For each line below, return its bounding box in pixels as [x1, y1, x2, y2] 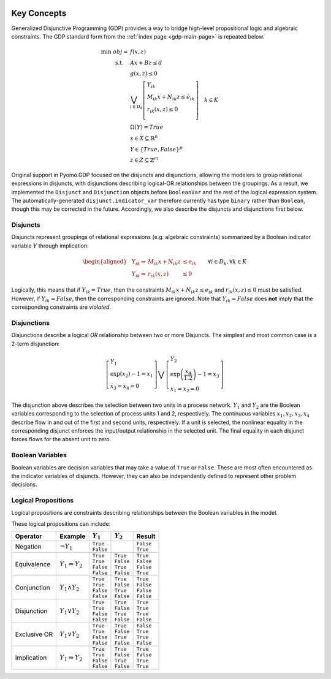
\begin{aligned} [83, 258, 127, 265]
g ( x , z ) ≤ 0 [129, 70, 158, 77]
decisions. [11, 481, 37, 488]
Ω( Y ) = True [129, 124, 164, 131]
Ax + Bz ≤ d [129, 59, 162, 67]
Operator [15, 532, 42, 541]
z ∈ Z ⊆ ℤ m [129, 156, 159, 164]
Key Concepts [11, 8, 67, 18]
